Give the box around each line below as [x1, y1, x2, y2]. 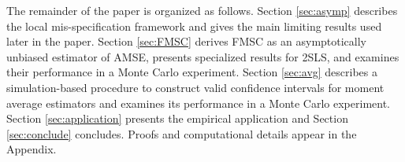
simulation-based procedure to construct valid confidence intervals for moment [6, 79, 385, 95]
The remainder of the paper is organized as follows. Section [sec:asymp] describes [6, 2, 398, 18]
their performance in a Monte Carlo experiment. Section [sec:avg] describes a [6, 64, 378, 80]
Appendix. [6, 141, 57, 157]
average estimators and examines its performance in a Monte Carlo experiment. [6, 94, 391, 111]
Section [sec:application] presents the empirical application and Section [6, 110, 348, 127]
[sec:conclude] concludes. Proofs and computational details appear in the [6, 125, 357, 142]
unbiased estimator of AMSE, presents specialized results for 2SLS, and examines [6, 48, 399, 64]
